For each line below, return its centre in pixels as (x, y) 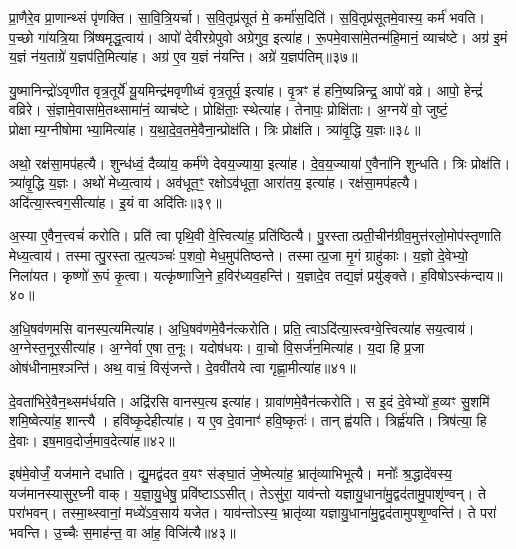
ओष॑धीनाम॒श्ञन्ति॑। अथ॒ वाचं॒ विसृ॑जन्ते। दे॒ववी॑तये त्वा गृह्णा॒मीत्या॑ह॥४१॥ (182, 366)
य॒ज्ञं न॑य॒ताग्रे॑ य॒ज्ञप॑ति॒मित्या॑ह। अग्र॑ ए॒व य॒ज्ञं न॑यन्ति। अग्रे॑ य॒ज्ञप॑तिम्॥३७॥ (183, 56)
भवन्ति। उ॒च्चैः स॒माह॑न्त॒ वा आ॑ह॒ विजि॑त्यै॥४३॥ (122, 532)
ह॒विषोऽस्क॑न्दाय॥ (461, 274)
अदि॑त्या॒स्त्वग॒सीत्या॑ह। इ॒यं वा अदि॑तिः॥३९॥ (115, 201)
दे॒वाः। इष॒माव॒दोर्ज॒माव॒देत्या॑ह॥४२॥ (92, 439)
